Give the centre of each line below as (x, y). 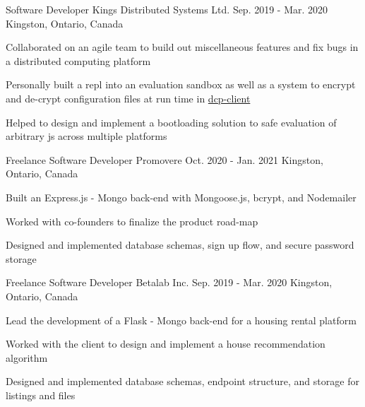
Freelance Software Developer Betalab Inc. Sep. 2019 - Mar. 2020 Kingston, (169, 282)
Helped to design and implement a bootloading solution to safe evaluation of (171, 122)
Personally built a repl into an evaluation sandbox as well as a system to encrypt (181, 84)
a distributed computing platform (78, 60)
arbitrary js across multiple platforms (86, 136)
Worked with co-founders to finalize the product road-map (132, 221)
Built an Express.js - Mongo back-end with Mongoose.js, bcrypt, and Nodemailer (181, 197)
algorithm (27, 357)
